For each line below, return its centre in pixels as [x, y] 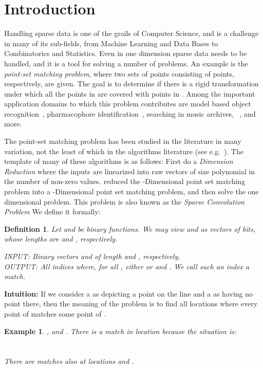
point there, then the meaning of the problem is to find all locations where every [131, 303]
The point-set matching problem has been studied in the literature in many [123, 141]
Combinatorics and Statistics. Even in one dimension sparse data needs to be [126, 53]
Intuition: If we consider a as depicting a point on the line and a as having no [129, 293]
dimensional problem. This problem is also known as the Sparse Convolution [124, 201]
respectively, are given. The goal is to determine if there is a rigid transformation [131, 84]
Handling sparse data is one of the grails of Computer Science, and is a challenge [131, 33]
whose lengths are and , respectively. [61, 239]
